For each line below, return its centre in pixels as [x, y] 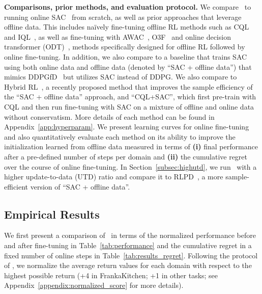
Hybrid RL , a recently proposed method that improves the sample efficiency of [128, 86]
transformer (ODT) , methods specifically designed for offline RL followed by [125, 47]
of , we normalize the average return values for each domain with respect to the [128, 265]
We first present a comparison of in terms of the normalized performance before [130, 235]
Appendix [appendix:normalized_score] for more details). [94, 285]
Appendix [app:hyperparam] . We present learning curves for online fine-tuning [127, 127]
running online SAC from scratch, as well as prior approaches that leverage [123, 17]
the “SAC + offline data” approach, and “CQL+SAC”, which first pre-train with [130, 97]
